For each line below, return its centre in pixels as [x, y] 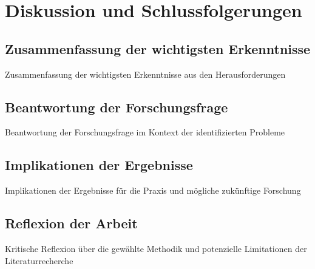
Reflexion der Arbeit [71, 223]
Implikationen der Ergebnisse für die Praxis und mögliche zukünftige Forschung [153, 190]
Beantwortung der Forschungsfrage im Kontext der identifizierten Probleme [145, 132]
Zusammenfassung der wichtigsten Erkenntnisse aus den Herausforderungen [145, 74]
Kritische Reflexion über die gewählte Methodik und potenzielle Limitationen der [156, 248]
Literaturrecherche [39, 260]
